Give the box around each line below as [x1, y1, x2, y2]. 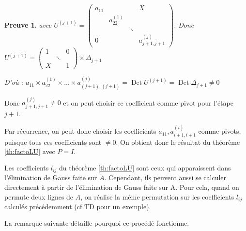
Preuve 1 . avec [4, 19, 52, 30]
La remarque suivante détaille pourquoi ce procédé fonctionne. [4, 217, 189, 228]
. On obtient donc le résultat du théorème [116, 137, 240, 147]
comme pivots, [198, 126, 241, 136]
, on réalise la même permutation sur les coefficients [80, 191, 234, 201]
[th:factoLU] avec [4, 146, 55, 156]
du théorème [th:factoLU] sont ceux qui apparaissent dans [59, 162, 231, 172]
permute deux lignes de [4, 191, 74, 201]
